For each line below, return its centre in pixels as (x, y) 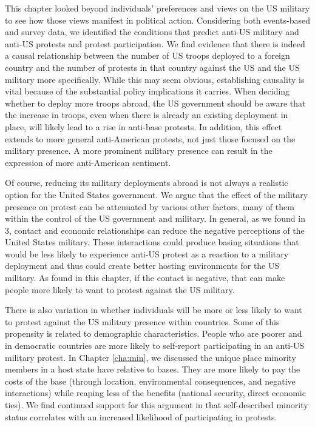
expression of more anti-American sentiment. (88, 162)
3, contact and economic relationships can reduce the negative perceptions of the (155, 230)
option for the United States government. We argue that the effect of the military (157, 194)
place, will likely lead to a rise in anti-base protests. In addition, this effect (144, 126)
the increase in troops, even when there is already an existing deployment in (147, 115)
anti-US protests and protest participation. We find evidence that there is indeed (155, 43)
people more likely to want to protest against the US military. (120, 289)
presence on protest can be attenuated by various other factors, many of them (150, 206)
